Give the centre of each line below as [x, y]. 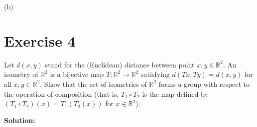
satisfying [155, 74]
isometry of [21, 74]
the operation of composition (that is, [62, 94]
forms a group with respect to [204, 84]
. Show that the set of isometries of [93, 84]
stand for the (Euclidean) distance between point [120, 64]
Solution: [20, 120]
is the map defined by [175, 94]
